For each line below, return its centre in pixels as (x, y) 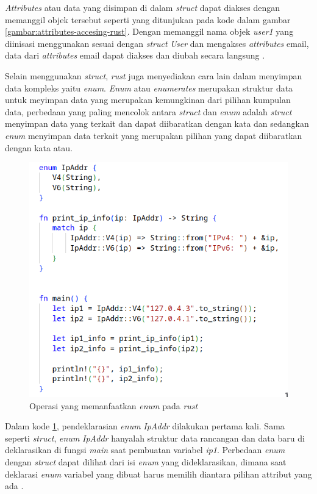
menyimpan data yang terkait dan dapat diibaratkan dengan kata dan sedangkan (157, 123)
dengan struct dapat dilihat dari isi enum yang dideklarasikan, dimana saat (146, 462)
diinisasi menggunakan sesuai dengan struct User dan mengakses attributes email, (157, 43)
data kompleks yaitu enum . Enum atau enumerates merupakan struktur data (149, 88)
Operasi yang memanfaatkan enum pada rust (114, 405)
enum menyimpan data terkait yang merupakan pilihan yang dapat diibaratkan (154, 135)
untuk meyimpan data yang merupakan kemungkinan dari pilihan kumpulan (148, 100)
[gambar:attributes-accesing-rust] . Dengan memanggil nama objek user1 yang (149, 31)
